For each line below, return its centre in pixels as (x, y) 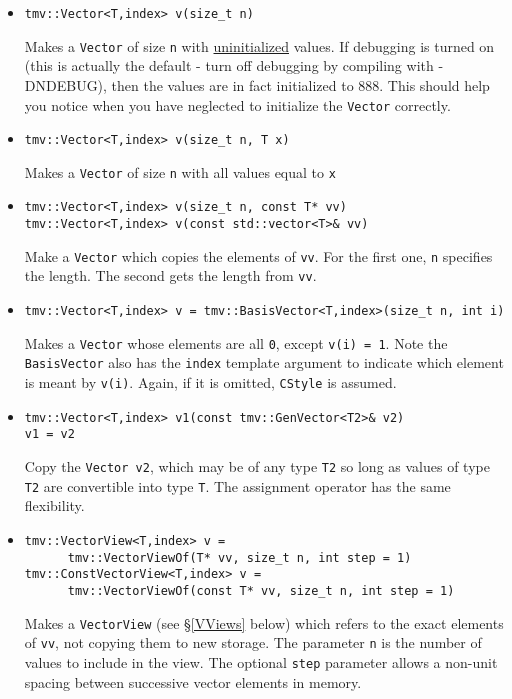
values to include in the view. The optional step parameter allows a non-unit (261, 661)
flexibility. (54, 505)
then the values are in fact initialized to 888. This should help (300, 84)
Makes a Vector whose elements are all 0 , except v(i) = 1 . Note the (236, 342)
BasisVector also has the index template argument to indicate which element (264, 362)
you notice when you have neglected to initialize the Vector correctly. (237, 104)
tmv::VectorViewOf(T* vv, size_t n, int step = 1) (239, 557)
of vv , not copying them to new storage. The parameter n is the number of (253, 642)
